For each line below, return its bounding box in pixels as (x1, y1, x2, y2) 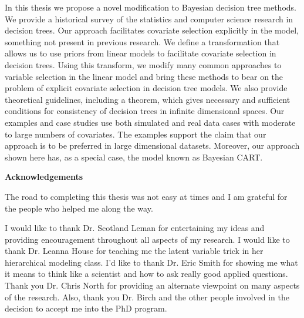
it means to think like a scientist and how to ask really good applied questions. (5, 267, 288, 280)
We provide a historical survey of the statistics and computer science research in (5, 12, 293, 25)
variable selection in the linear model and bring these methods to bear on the (5, 70, 283, 82)
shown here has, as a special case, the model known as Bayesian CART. (5, 150, 263, 163)
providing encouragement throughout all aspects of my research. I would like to (5, 233, 290, 245)
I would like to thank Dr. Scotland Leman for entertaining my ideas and (5, 222, 265, 234)
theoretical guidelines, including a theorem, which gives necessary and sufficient (5, 93, 291, 105)
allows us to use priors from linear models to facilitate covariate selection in (5, 47, 276, 59)
